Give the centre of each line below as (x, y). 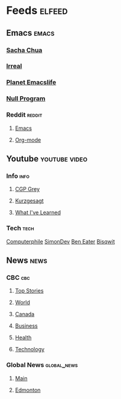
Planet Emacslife (31, 82)
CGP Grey (27, 189)
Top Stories (29, 291)
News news (27, 260)
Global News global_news (42, 365)
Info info (18, 176)
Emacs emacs (30, 33)
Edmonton (28, 390)
